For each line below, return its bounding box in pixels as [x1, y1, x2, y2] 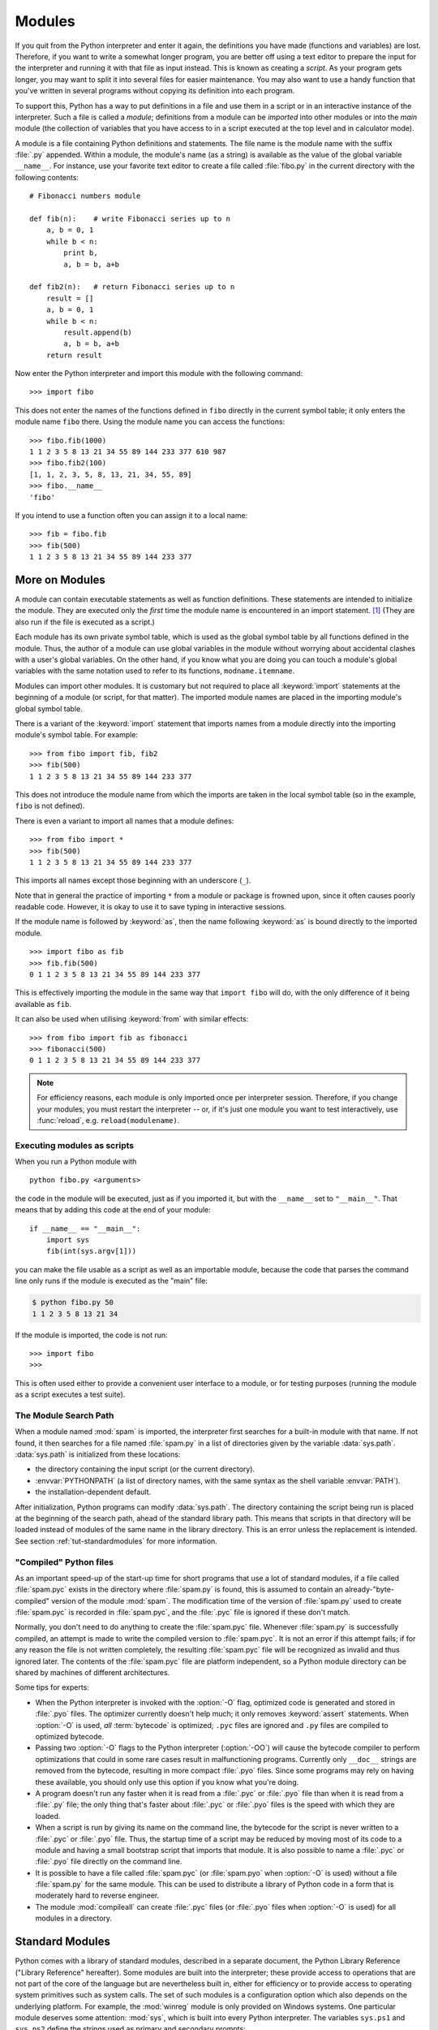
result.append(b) [63, 327, 133, 337]
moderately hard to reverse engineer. [35, 1890, 160, 1900]
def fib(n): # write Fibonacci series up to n [29, 214, 231, 223]
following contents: [15, 172, 79, 182]
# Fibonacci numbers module [29, 192, 141, 201]
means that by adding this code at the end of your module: [15, 1205, 211, 1215]
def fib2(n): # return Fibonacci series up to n [29, 283, 235, 292]
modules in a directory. [35, 1913, 113, 1924]
